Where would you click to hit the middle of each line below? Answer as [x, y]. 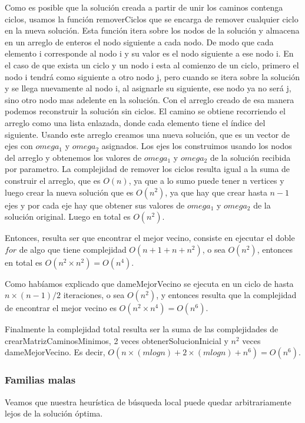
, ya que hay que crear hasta [216, 192]
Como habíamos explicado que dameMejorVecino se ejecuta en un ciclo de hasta [149, 283]
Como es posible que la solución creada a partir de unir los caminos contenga [144, 7]
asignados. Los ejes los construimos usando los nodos [197, 146]
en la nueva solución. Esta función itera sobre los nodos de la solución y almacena [152, 30]
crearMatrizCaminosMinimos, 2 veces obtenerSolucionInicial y [117, 340]
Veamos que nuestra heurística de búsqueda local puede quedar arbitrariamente [148, 401]
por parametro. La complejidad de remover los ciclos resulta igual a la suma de [147, 169]
